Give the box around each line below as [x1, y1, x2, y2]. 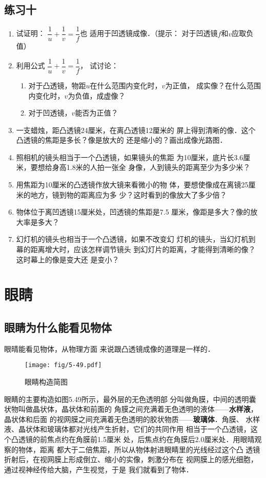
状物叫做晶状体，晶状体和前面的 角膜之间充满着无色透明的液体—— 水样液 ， [4, 404, 258, 414]
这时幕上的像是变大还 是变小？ [16, 254, 119, 264]
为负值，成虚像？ [68, 90, 126, 101]
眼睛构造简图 [25, 376, 68, 387]
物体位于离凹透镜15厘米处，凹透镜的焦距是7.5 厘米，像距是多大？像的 [16, 206, 251, 217]
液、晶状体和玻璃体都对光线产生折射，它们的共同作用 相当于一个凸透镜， [4, 424, 251, 434]
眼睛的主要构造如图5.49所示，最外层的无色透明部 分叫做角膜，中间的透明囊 [4, 393, 256, 404]
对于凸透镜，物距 [28, 80, 86, 90]
